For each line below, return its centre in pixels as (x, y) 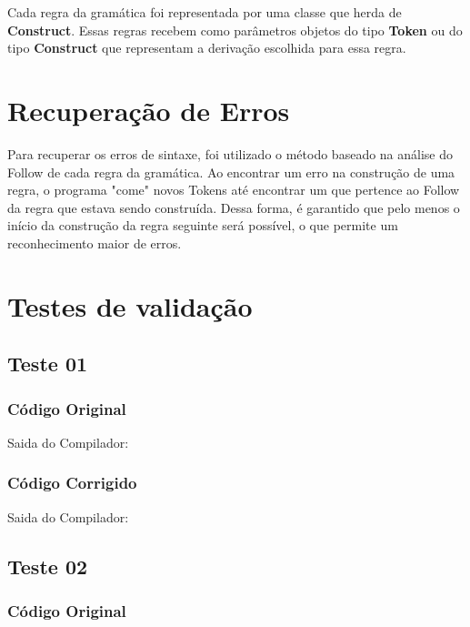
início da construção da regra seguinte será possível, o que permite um (203, 225)
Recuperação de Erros (149, 110)
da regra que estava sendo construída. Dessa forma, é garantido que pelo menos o (234, 207)
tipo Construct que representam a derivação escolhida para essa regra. (207, 48)
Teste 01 (48, 364)
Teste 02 (48, 566)
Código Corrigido (72, 483)
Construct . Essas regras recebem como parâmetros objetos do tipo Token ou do (235, 30)
